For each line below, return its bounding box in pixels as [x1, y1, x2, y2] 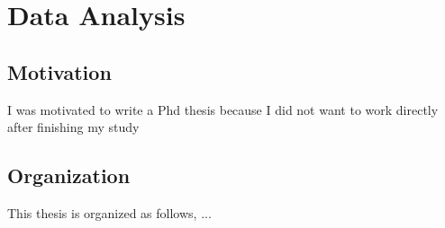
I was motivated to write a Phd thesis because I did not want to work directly [7, 100, 439, 118]
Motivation [7, 57, 112, 85]
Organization [7, 162, 131, 189]
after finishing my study [7, 118, 140, 136]
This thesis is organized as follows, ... [7, 203, 212, 222]
